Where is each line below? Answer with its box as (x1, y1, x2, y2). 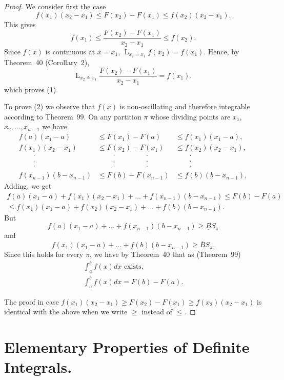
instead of (141, 306, 172, 317)
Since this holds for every (4, 249, 84, 259)
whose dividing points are (150, 111, 231, 122)
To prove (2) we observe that (4, 101, 95, 112)
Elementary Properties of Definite (4, 336, 250, 357)
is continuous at (45, 46, 95, 56)
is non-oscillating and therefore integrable (119, 101, 250, 112)
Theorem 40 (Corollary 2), (4, 56, 90, 67)
